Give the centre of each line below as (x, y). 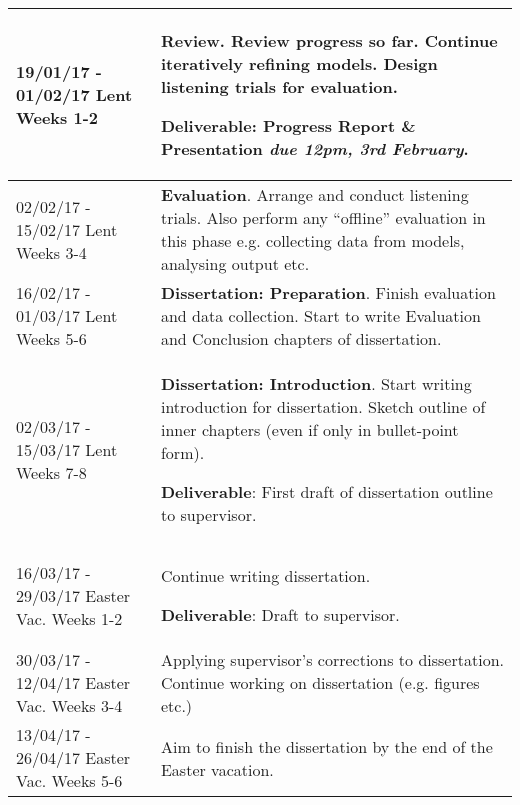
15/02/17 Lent (67, 229)
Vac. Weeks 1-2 (69, 618)
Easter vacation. (217, 769)
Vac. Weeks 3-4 (69, 705)
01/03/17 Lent (67, 315)
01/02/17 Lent (74, 94)
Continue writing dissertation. (265, 575)
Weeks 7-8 (51, 472)
